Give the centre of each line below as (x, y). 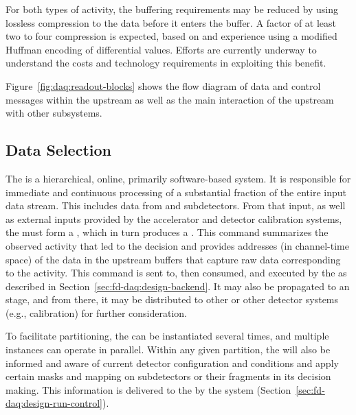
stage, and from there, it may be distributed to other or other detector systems (172, 299)
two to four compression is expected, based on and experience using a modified (171, 36)
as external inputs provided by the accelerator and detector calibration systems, (174, 218)
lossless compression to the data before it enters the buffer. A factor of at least (171, 22)
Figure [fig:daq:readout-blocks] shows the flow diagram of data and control (163, 85)
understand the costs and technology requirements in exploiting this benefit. (166, 63)
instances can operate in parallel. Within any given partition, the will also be (168, 349)
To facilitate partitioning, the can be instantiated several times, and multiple (167, 336)
